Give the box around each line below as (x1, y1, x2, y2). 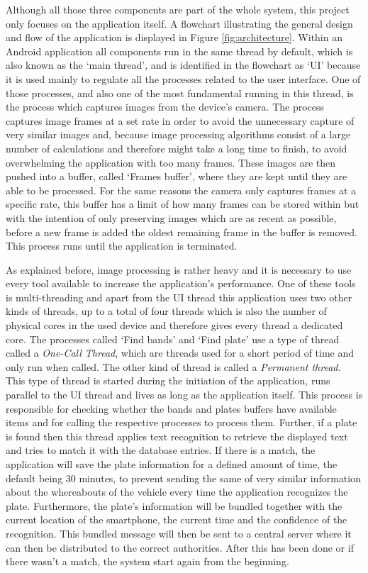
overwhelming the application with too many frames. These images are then (6, 155, 336, 169)
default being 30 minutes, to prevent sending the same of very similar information (6, 470, 361, 485)
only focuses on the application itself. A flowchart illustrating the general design (6, 16, 353, 30)
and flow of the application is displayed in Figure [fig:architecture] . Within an (6, 30, 342, 45)
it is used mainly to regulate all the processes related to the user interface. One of (6, 71, 361, 86)
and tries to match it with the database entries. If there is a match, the (6, 443, 316, 457)
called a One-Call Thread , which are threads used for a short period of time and (6, 345, 355, 360)
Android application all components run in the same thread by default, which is (6, 43, 353, 58)
